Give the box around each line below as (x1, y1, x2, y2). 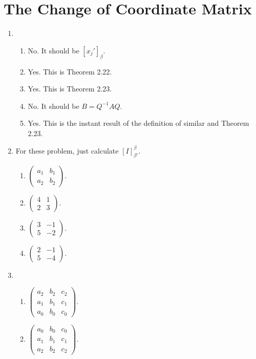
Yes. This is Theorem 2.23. (28, 83, 112, 94)
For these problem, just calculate (15, 145, 119, 156)
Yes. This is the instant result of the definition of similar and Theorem (28, 118, 249, 128)
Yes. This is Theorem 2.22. (28, 66, 112, 77)
